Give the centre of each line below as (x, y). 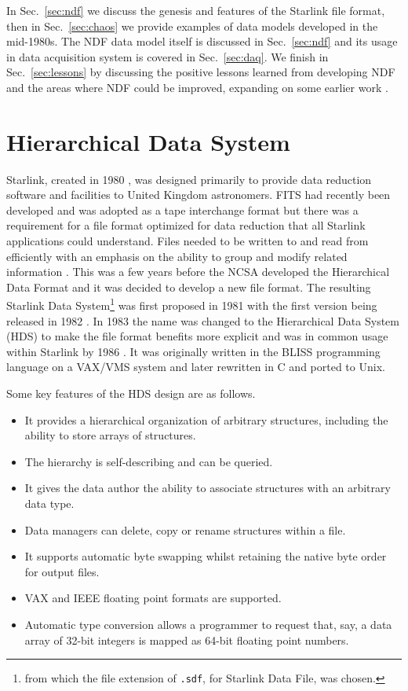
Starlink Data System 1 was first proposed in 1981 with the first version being (192, 304)
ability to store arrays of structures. (110, 435)
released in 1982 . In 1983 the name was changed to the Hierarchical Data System (203, 320)
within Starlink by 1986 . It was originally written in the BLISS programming (193, 351)
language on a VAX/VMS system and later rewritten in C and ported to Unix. (196, 367)
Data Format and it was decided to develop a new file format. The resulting (189, 287)
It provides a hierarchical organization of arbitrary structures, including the (206, 419)
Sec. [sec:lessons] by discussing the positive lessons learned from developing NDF (201, 72)
